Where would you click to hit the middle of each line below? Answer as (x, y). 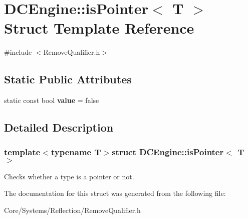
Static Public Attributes (68, 79)
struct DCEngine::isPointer (168, 152)
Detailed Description (59, 127)
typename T (76, 152)
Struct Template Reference (99, 28)
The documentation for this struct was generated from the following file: (115, 193)
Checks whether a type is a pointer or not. (69, 176)
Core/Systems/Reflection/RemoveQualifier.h (72, 210)
